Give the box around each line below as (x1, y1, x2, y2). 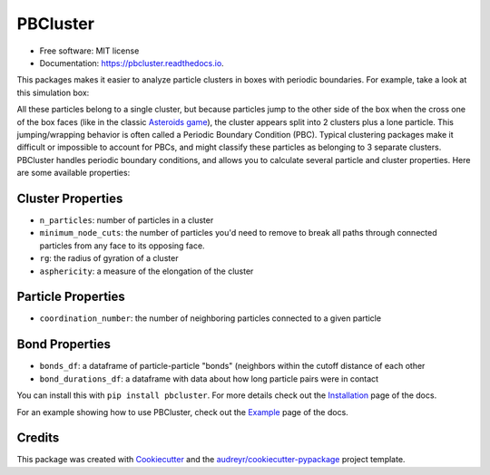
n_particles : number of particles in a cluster (39, 214, 214, 226)
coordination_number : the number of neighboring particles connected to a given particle (39, 313, 381, 324)
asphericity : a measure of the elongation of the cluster (39, 266, 254, 276)
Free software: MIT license (39, 45, 140, 56)
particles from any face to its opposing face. (39, 240, 205, 251)
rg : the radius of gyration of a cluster (39, 253, 179, 264)
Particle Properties (16, 289, 126, 305)
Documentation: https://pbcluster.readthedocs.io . (39, 57, 224, 68)
